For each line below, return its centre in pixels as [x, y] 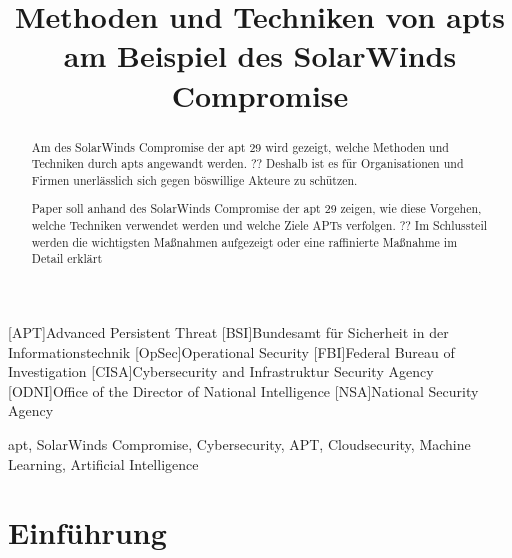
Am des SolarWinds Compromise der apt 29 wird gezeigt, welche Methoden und [240, 146]
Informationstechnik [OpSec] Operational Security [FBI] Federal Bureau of [231, 351]
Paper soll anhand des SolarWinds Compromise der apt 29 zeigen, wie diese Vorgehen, [256, 208]
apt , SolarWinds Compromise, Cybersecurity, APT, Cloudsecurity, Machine [239, 444]
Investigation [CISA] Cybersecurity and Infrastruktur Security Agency [221, 371]
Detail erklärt [67, 258]
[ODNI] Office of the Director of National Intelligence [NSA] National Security [243, 390]
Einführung [87, 532]
